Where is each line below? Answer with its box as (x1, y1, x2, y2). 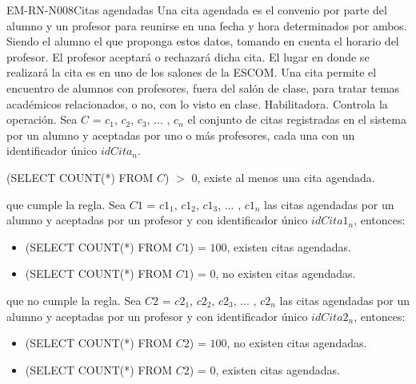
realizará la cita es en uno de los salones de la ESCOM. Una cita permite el (6, 64, 377, 81)
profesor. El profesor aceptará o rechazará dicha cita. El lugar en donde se (6, 48, 370, 65)
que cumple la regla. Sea (6, 196, 126, 212)
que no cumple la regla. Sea (6, 291, 142, 308)
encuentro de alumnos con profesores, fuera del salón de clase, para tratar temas (6, 79, 400, 96)
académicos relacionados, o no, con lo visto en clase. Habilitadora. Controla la (6, 95, 388, 112)
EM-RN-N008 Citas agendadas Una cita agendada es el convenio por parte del (6, 2, 387, 18)
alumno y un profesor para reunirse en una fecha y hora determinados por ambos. (6, 17, 407, 34)
